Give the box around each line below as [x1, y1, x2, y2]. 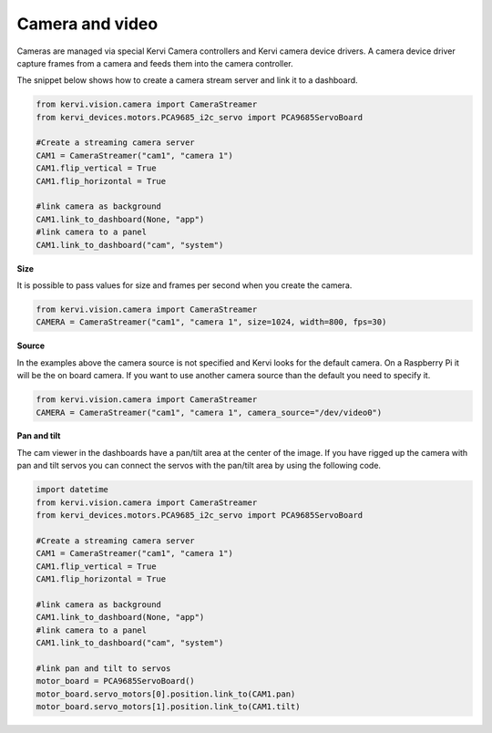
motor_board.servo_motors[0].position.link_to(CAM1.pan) [36, 688, 296, 699]
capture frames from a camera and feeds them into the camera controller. [16, 57, 293, 68]
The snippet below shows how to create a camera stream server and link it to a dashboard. [16, 75, 359, 86]
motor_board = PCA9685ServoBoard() [36, 676, 195, 687]
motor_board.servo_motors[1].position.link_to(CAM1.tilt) [36, 701, 301, 711]
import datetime [36, 484, 109, 495]
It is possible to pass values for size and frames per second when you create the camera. [16, 279, 353, 291]
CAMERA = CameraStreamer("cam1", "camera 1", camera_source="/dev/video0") [36, 407, 383, 418]
